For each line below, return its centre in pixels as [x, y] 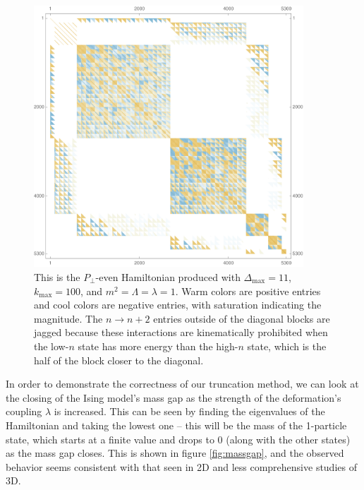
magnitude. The [68, 318]
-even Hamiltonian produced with [168, 277]
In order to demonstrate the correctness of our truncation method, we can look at [182, 384]
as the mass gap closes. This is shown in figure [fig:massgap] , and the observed [175, 453]
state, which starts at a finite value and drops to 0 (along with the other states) [178, 439]
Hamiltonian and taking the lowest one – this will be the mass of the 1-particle [176, 425]
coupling [24, 411]
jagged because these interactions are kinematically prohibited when [181, 332]
